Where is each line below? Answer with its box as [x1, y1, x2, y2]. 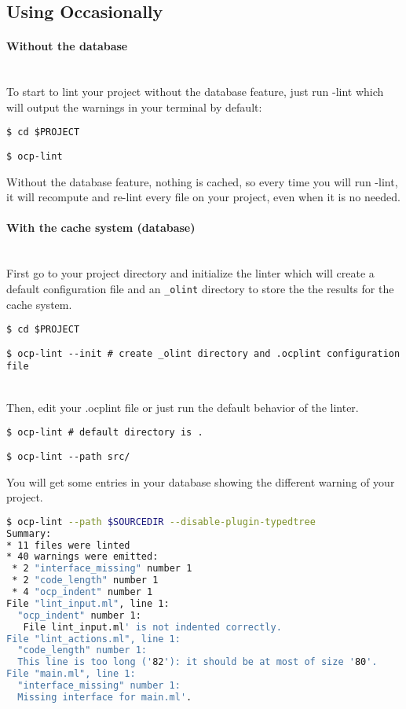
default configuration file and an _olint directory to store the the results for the [6, 280, 394, 296]
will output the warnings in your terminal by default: [6, 98, 262, 115]
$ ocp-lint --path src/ [6, 450, 130, 462]
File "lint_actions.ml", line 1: [6, 633, 181, 645]
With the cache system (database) [6, 219, 196, 236]
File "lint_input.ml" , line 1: [6, 597, 170, 609]
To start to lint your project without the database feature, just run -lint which [6, 83, 384, 100]
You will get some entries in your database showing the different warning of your [6, 473, 395, 490]
